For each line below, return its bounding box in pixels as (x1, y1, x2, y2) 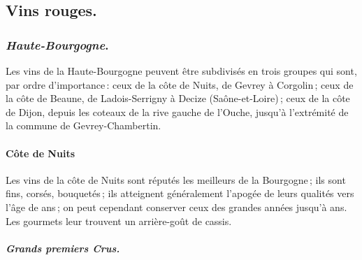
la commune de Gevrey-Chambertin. (6, 118, 161, 133)
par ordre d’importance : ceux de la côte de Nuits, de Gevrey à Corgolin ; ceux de (6, 77, 354, 92)
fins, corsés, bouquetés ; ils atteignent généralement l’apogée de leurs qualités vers (6, 186, 354, 201)
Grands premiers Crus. (6, 240, 120, 255)
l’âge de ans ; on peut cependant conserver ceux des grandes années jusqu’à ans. (6, 199, 347, 214)
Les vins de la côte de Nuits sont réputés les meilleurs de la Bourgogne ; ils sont (6, 172, 346, 187)
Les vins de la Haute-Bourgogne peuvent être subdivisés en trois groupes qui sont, (6, 64, 357, 78)
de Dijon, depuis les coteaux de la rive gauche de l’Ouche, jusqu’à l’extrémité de (6, 104, 349, 119)
